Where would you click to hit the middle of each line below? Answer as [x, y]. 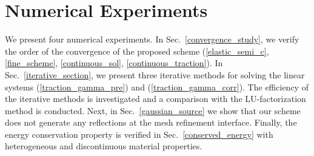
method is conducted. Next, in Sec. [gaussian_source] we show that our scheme [153, 110]
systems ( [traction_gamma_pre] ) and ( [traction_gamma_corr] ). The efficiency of [157, 86]
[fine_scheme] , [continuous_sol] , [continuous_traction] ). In [114, 63]
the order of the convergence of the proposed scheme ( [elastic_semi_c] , [137, 51]
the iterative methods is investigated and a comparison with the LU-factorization [155, 99]
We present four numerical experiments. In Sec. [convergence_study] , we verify [152, 39]
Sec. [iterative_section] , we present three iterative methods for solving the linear [155, 74]
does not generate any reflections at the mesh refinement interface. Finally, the [151, 122]
